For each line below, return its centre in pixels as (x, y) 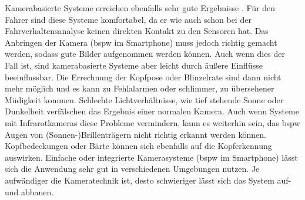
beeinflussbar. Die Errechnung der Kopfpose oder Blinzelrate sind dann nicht (143, 77)
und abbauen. (29, 191)
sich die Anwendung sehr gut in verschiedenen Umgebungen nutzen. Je (132, 169)
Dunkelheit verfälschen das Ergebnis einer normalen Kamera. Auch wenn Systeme (152, 111)
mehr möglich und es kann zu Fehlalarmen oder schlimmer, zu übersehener (140, 88)
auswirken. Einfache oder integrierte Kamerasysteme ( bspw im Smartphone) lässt (151, 157)
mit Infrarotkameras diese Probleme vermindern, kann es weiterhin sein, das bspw (152, 122)
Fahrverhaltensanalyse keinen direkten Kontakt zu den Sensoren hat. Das (137, 31)
